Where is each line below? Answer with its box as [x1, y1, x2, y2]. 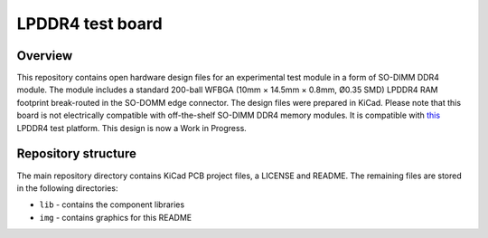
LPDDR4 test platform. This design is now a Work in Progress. [16, 122, 248, 133]
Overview [16, 48, 73, 63]
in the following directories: [16, 182, 118, 194]
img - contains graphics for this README [39, 212, 192, 223]
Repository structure [16, 146, 137, 162]
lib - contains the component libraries [39, 199, 185, 210]
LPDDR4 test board [16, 14, 163, 33]
